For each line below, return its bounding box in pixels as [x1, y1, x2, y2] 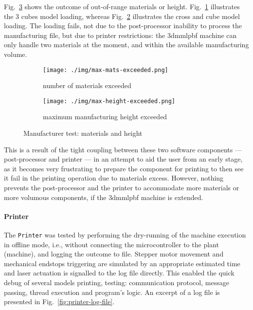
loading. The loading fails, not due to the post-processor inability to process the [4, 20, 242, 31]
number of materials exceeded [43, 80, 131, 91]
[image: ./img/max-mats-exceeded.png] [43, 66, 168, 73]
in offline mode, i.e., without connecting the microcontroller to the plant [4, 239, 219, 249]
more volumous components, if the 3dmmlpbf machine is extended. [4, 192, 203, 202]
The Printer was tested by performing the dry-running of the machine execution [4, 230, 246, 240]
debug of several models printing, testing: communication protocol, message [4, 277, 229, 288]
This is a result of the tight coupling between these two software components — [4, 144, 242, 154]
